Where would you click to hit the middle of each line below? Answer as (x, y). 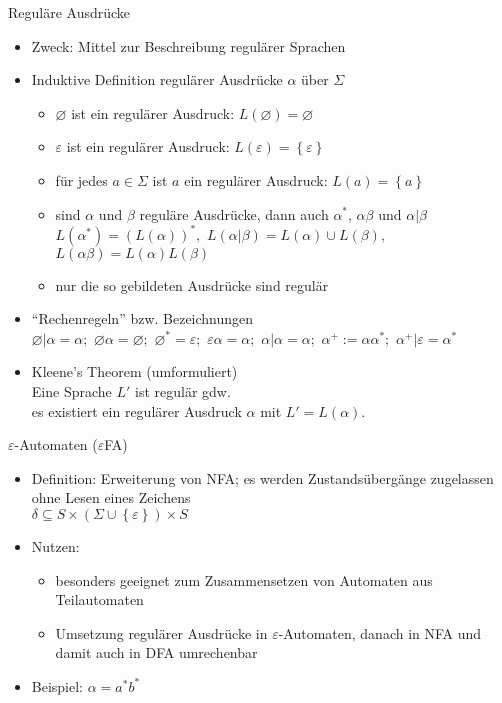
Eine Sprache (71, 391)
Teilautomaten (99, 599)
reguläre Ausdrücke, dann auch (234, 213)
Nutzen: (55, 546)
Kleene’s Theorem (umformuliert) (134, 371)
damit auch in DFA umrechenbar (156, 652)
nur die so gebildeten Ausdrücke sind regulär (192, 284)
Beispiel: (57, 685)
